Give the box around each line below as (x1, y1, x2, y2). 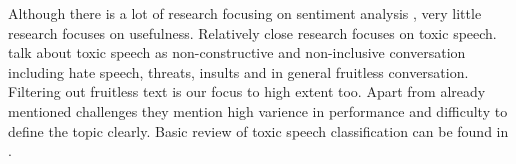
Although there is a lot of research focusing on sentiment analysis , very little (8, 3, 482, 23)
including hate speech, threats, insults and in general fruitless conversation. (8, 61, 469, 82)
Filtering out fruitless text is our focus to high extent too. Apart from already (8, 81, 486, 102)
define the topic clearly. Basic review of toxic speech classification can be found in (8, 120, 509, 141)
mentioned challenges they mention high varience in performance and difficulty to (8, 100, 508, 121)
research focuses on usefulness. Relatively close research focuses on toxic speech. (8, 22, 497, 43)
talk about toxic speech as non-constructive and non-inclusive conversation (8, 42, 466, 63)
